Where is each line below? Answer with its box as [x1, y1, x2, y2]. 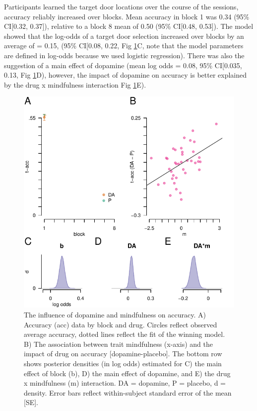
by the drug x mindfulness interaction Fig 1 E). [4, 79, 146, 90]
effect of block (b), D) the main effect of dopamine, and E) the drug [24, 368, 231, 378]
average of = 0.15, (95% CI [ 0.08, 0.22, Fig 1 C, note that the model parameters [4, 40, 244, 51]
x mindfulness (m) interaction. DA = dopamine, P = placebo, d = [24, 378, 226, 388]
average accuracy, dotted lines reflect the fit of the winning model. [24, 329, 225, 339]
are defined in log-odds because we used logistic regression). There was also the [4, 50, 245, 60]
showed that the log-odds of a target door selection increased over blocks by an [4, 30, 244, 41]
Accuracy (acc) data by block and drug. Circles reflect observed [24, 319, 217, 329]
